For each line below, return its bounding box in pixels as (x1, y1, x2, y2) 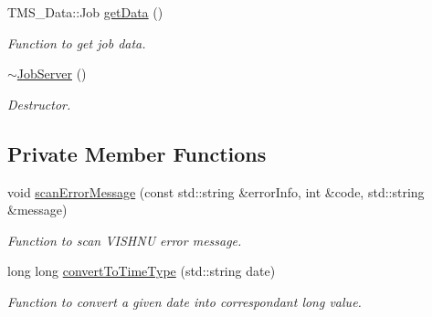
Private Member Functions (7, 139, 267, 167)
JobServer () (16, 64, 87, 83)
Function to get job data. (7, 33, 146, 52)
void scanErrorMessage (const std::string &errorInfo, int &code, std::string (7, 182, 425, 201)
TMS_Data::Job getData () (7, 3, 163, 21)
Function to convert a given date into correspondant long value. (7, 291, 362, 311)
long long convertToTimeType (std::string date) (7, 261, 276, 280)
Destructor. (7, 94, 71, 113)
